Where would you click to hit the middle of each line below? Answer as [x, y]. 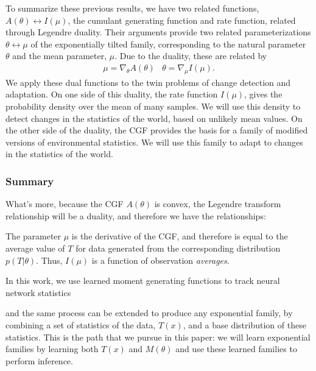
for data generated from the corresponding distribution [178, 248]
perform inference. [39, 360]
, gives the [263, 94]
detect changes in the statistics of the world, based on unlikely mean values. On [154, 118]
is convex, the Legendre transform [218, 204]
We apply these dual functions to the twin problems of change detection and [148, 82]
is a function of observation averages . [160, 260]
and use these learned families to [236, 349]
